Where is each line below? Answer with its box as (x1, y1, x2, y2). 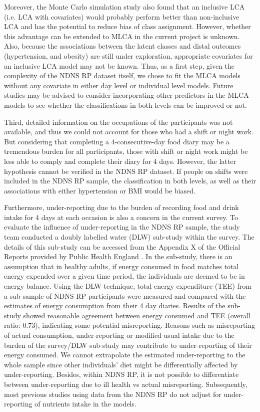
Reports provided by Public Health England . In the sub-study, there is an (4, 251, 232, 262)
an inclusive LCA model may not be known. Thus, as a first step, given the (4, 60, 235, 71)
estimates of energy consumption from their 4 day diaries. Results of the (4, 300, 225, 311)
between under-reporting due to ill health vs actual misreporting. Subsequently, (4, 378, 247, 389)
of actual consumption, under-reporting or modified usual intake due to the (4, 330, 234, 340)
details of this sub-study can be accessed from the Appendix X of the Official (4, 241, 240, 252)
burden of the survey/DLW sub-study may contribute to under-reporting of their (4, 339, 252, 350)
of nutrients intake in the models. (34, 398, 136, 409)
